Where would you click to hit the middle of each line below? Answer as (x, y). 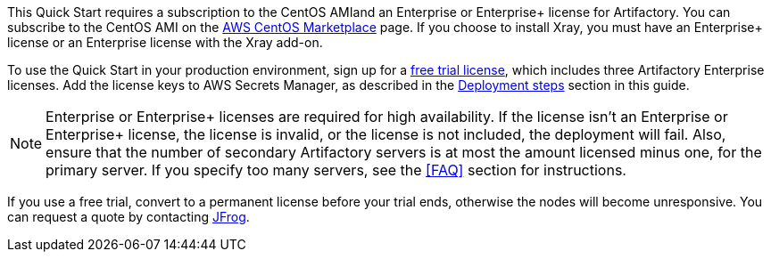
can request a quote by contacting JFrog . (128, 217)
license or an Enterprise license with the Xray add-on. (165, 42)
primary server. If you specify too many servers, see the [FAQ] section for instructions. (336, 170)
